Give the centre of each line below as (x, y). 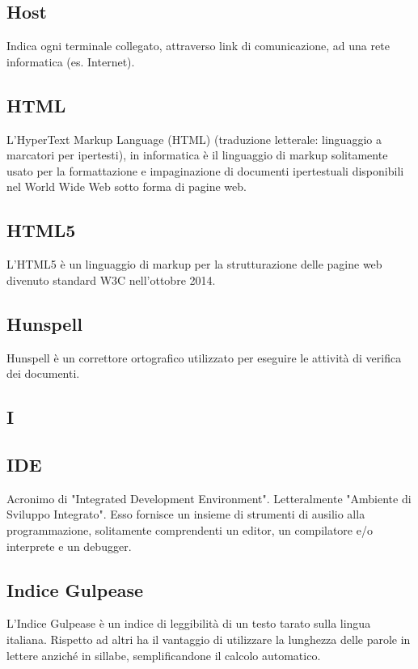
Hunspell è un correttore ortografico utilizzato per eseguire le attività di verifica (204, 357)
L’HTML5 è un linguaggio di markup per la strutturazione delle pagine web (194, 264)
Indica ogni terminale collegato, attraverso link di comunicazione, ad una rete (198, 46)
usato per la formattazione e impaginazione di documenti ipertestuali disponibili (205, 170)
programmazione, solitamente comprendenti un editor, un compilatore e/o (190, 529)
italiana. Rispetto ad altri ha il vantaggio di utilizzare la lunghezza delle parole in (209, 639)
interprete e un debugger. (69, 546)
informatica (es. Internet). (71, 61)
